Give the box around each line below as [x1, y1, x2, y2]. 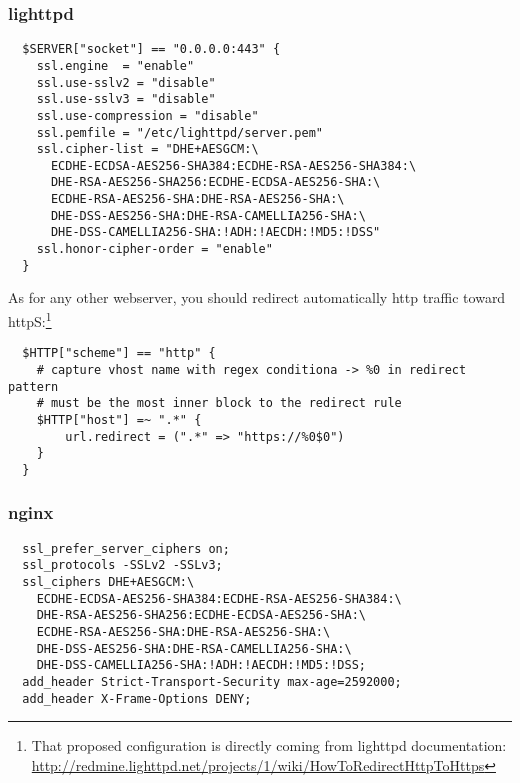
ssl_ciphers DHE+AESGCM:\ [22, 575, 195, 590]
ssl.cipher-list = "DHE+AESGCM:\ [36, 142, 259, 157]
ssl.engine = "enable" [36, 58, 195, 73]
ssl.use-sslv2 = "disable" [36, 75, 216, 90]
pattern [8, 379, 59, 394]
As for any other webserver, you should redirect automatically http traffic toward [8, 287, 506, 308]
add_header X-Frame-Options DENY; [22, 691, 252, 706]
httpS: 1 [8, 308, 52, 331]
